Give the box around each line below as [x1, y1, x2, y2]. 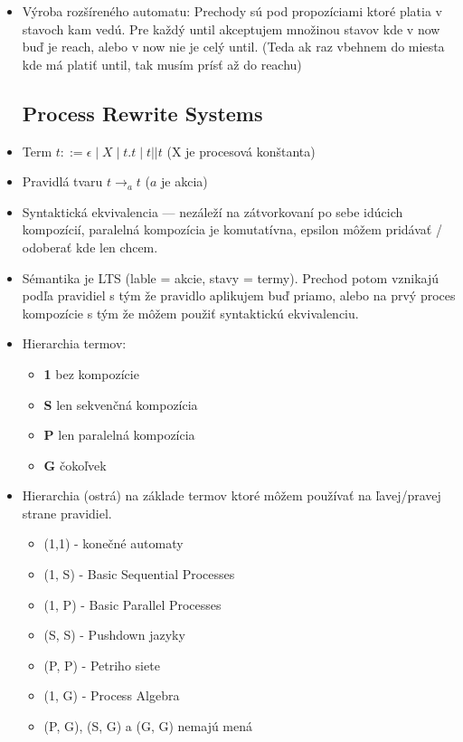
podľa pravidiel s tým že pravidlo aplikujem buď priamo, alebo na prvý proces [22, 286, 456, 305]
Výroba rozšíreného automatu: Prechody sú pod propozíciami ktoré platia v [22, 2, 442, 20]
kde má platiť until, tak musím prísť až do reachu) [22, 54, 302, 73]
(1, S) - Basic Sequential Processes [43, 565, 235, 584]
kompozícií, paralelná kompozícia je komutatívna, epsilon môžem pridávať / [22, 220, 442, 239]
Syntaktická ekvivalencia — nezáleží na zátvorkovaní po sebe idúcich [22, 202, 403, 221]
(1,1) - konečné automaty [43, 534, 184, 553]
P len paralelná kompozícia [43, 425, 195, 444]
